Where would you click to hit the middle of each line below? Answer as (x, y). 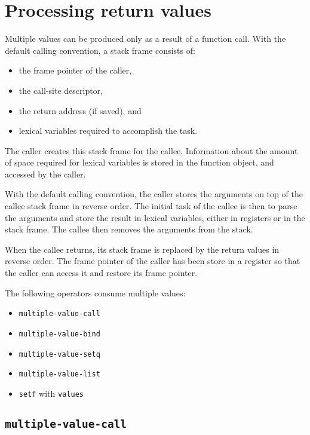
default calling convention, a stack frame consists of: (100, 50)
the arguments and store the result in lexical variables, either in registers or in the (155, 217)
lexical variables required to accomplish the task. (108, 131)
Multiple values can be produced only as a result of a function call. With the (145, 39)
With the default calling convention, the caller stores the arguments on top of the (154, 194)
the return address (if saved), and (80, 110)
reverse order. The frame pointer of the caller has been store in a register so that (153, 261)
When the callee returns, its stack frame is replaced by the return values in (142, 249)
